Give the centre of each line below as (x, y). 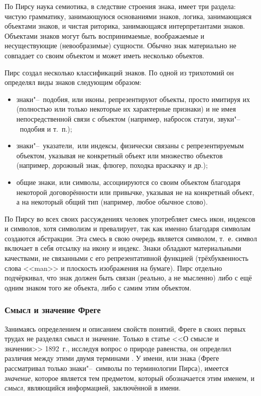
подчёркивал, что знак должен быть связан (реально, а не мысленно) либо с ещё (128, 278)
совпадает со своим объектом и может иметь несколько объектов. (104, 55)
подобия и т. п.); (46, 128)
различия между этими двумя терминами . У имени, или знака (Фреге (112, 358)
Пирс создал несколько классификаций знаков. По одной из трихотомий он (119, 72)
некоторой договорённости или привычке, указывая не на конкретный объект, (135, 192)
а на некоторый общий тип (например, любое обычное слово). (112, 202)
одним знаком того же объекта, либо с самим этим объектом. (98, 287)
